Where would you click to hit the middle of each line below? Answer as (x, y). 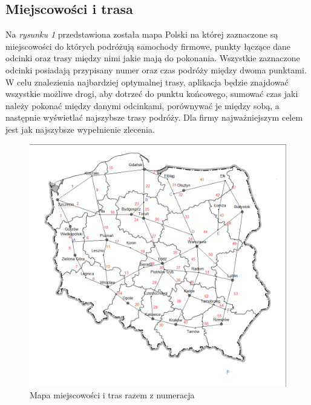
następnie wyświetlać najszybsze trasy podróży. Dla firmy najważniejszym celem (154, 117)
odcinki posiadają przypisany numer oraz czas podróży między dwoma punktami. (156, 69)
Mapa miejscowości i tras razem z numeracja (112, 395)
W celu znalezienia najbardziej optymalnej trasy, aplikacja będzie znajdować (147, 82)
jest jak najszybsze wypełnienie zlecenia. (80, 129)
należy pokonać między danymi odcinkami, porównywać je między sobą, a (142, 105)
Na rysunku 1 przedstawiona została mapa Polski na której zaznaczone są (142, 34)
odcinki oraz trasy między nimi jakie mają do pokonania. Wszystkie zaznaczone (153, 58)
